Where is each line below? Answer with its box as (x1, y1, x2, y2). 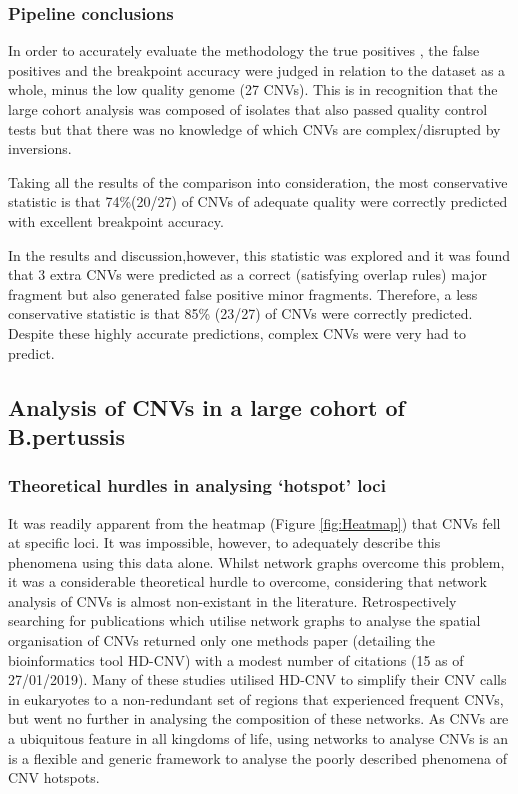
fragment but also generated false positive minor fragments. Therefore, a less (8, 283, 478, 304)
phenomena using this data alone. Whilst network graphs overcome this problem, (8, 551, 505, 572)
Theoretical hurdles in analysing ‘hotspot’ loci (8, 473, 386, 498)
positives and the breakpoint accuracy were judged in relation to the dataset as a (8, 59, 506, 80)
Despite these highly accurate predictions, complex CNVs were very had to (8, 322, 466, 343)
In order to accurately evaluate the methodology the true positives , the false (8, 40, 480, 61)
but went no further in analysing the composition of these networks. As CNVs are (8, 708, 509, 729)
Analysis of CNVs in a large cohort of (8, 391, 405, 422)
